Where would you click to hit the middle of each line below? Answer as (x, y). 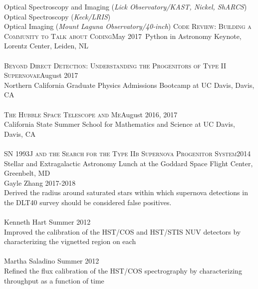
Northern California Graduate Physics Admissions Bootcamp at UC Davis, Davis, (129, 85)
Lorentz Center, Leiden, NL (46, 46)
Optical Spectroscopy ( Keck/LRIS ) (57, 16)
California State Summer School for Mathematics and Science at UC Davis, (120, 124)
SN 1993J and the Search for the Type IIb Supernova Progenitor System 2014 (128, 153)
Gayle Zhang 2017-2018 (40, 182)
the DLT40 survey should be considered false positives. (88, 202)
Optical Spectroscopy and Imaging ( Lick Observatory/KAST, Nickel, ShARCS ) (126, 6)
